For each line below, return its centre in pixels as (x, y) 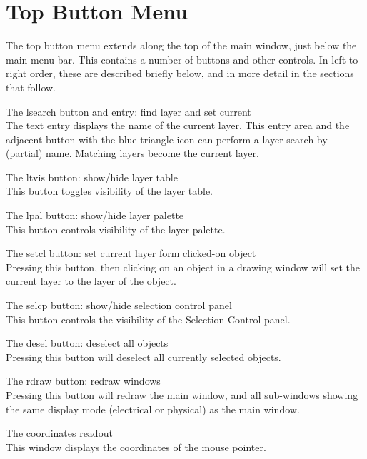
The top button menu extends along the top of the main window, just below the (181, 45)
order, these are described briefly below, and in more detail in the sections (192, 73)
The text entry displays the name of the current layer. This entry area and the (178, 125)
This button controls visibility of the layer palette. (116, 229)
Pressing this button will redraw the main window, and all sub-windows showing (182, 395)
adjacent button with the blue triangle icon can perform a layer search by (167, 139)
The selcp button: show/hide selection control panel (119, 305)
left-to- (346, 59)
